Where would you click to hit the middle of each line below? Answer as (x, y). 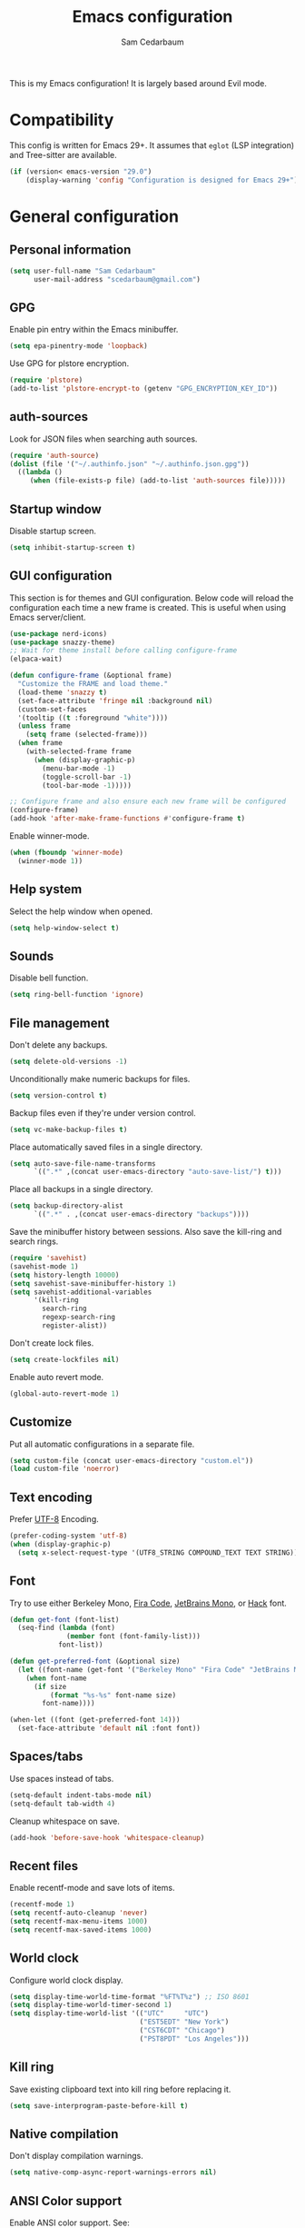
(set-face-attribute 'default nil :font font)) (109, 1728)
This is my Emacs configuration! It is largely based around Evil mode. (138, 83)
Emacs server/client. (48, 617)
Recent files (44, 1866)
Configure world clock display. (67, 1980)
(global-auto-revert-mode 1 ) (64, 1393)
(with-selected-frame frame (79, 751)
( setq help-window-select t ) (64, 928)
